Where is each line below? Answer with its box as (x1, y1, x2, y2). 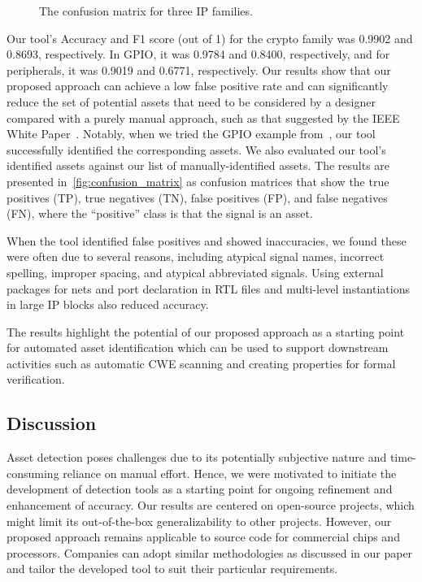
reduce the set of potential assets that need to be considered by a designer (7, 93, 376, 110)
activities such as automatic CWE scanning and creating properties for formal (7, 354, 396, 371)
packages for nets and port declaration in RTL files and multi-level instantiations (7, 280, 410, 297)
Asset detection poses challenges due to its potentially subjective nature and (7, 449, 387, 466)
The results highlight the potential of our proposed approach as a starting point (7, 323, 405, 340)
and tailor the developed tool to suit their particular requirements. (7, 560, 338, 577)
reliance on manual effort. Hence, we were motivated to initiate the (63, 464, 397, 481)
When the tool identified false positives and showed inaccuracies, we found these (7, 232, 407, 249)
